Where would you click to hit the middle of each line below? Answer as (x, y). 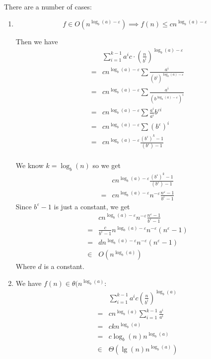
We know (30, 165)
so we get (107, 165)
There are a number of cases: (48, 6)
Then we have (37, 41)
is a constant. (64, 266)
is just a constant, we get (92, 206)
